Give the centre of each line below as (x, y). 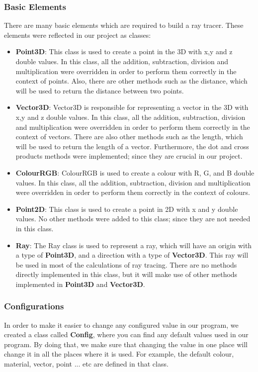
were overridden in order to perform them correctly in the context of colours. (133, 192)
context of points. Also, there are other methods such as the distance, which (131, 81)
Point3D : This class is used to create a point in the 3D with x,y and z (124, 51)
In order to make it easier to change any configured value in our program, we (121, 325)
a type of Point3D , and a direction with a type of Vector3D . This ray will (132, 255)
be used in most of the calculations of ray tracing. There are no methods (126, 264)
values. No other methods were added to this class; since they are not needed (133, 219)
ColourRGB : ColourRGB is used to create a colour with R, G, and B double (135, 172)
